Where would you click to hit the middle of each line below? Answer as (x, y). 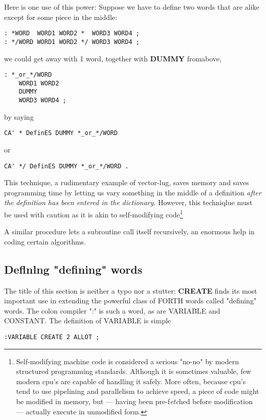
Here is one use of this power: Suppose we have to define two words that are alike (132, 7)
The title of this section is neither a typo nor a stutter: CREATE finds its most (131, 290)
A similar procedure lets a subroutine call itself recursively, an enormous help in (129, 231)
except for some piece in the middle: (61, 17)
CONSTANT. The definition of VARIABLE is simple (88, 320)
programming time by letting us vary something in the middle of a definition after (133, 192)
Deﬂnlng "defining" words (73, 269)
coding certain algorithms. (45, 241)
